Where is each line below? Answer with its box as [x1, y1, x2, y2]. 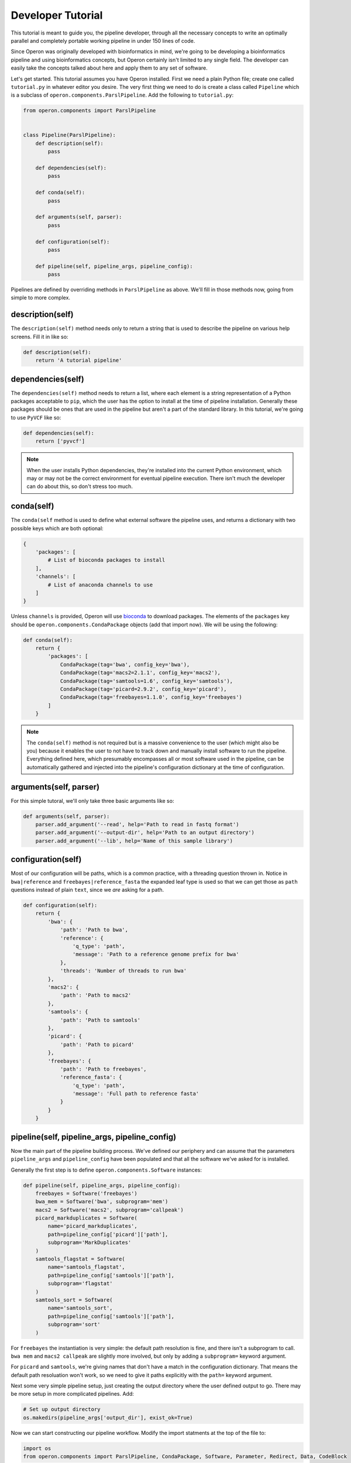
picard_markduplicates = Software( [35, 1215, 137, 1221]
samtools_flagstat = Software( [35, 1256, 125, 1262]
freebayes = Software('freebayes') [35, 1190, 137, 1197]
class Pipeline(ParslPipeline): [23, 132, 116, 139]
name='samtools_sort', [47, 1305, 113, 1311]
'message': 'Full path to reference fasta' [72, 1090, 199, 1097]
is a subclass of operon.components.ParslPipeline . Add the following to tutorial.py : [11, 91, 234, 99]
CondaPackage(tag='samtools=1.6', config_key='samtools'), [60, 678, 233, 684]
